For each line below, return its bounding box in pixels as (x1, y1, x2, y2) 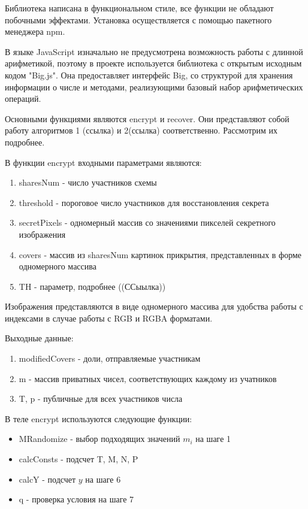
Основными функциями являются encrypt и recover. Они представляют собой (5, 112, 289, 125)
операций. (5, 92, 41, 105)
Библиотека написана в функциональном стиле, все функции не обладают (5, 2, 274, 14)
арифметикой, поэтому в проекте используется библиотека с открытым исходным (5, 57, 302, 69)
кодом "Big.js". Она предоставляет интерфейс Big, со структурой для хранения (5, 68, 293, 81)
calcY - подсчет (19, 472, 76, 485)
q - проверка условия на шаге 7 (19, 493, 134, 505)
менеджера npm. (5, 25, 65, 38)
